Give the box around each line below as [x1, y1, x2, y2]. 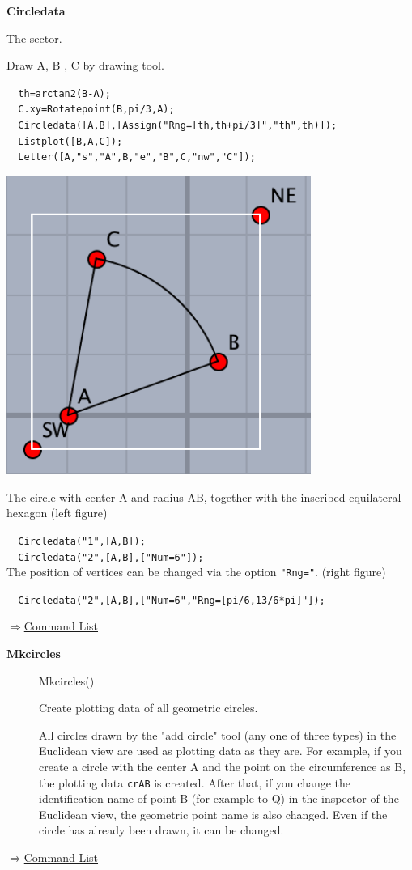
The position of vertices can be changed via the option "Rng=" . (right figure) [6, 563, 386, 580]
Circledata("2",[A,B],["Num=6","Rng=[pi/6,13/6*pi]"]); [18, 594, 325, 606]
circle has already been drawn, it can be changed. [39, 821, 284, 838]
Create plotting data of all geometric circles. [39, 699, 258, 716]
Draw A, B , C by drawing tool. [6, 57, 164, 74]
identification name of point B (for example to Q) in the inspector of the [39, 790, 399, 807]
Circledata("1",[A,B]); [18, 535, 146, 547]
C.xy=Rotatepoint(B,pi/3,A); [18, 104, 175, 116]
